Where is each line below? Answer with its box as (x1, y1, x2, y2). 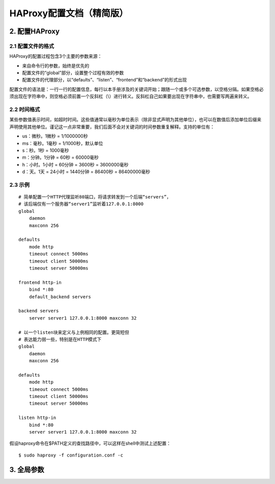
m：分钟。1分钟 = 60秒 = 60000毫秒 (22, 154, 99, 160)
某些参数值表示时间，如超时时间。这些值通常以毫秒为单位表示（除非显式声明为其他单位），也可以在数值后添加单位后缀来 (9, 117, 262, 123)
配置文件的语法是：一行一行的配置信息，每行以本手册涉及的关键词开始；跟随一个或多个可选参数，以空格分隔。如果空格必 (9, 86, 264, 92)
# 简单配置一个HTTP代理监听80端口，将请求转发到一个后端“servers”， (18, 194, 172, 200)
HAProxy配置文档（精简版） (9, 8, 128, 19)
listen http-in (18, 415, 57, 421)
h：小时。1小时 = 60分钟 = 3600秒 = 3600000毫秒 (22, 161, 129, 167)
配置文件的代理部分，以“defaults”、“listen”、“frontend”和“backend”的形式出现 (22, 77, 187, 83)
